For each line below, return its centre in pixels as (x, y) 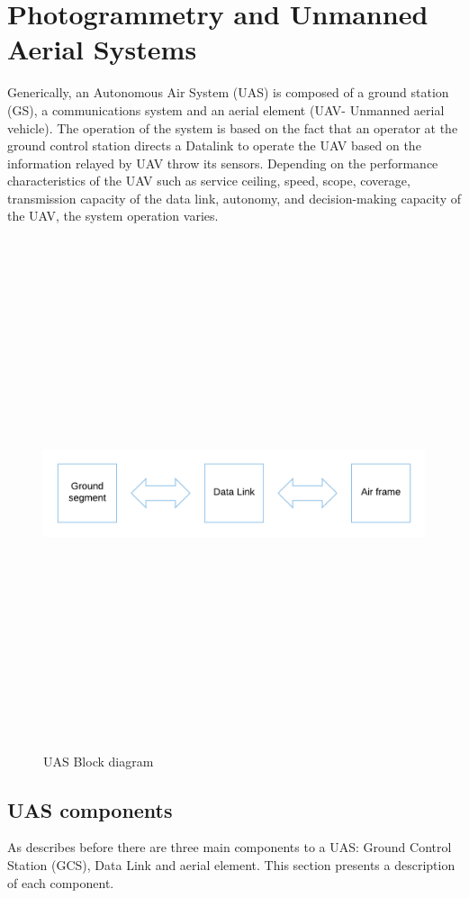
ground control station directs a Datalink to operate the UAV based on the (214, 145)
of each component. (61, 882)
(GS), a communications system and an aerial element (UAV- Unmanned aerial (226, 109)
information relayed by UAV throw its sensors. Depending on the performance (223, 163)
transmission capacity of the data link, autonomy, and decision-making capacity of (234, 198)
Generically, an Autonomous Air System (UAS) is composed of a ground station (228, 92)
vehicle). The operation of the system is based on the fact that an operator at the (233, 127)
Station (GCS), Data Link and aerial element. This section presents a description (231, 864)
